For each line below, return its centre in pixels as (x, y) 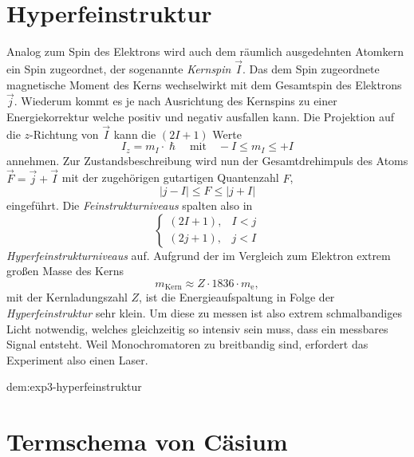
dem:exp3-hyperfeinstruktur (74, 386)
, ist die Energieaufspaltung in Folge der (237, 297)
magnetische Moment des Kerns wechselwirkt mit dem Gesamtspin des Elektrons (204, 84)
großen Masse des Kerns (65, 271)
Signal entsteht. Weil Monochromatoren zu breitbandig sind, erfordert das (187, 344)
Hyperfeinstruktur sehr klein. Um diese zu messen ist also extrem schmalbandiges (204, 313)
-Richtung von (64, 134)
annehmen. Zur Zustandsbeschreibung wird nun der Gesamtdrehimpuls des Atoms (207, 160)
